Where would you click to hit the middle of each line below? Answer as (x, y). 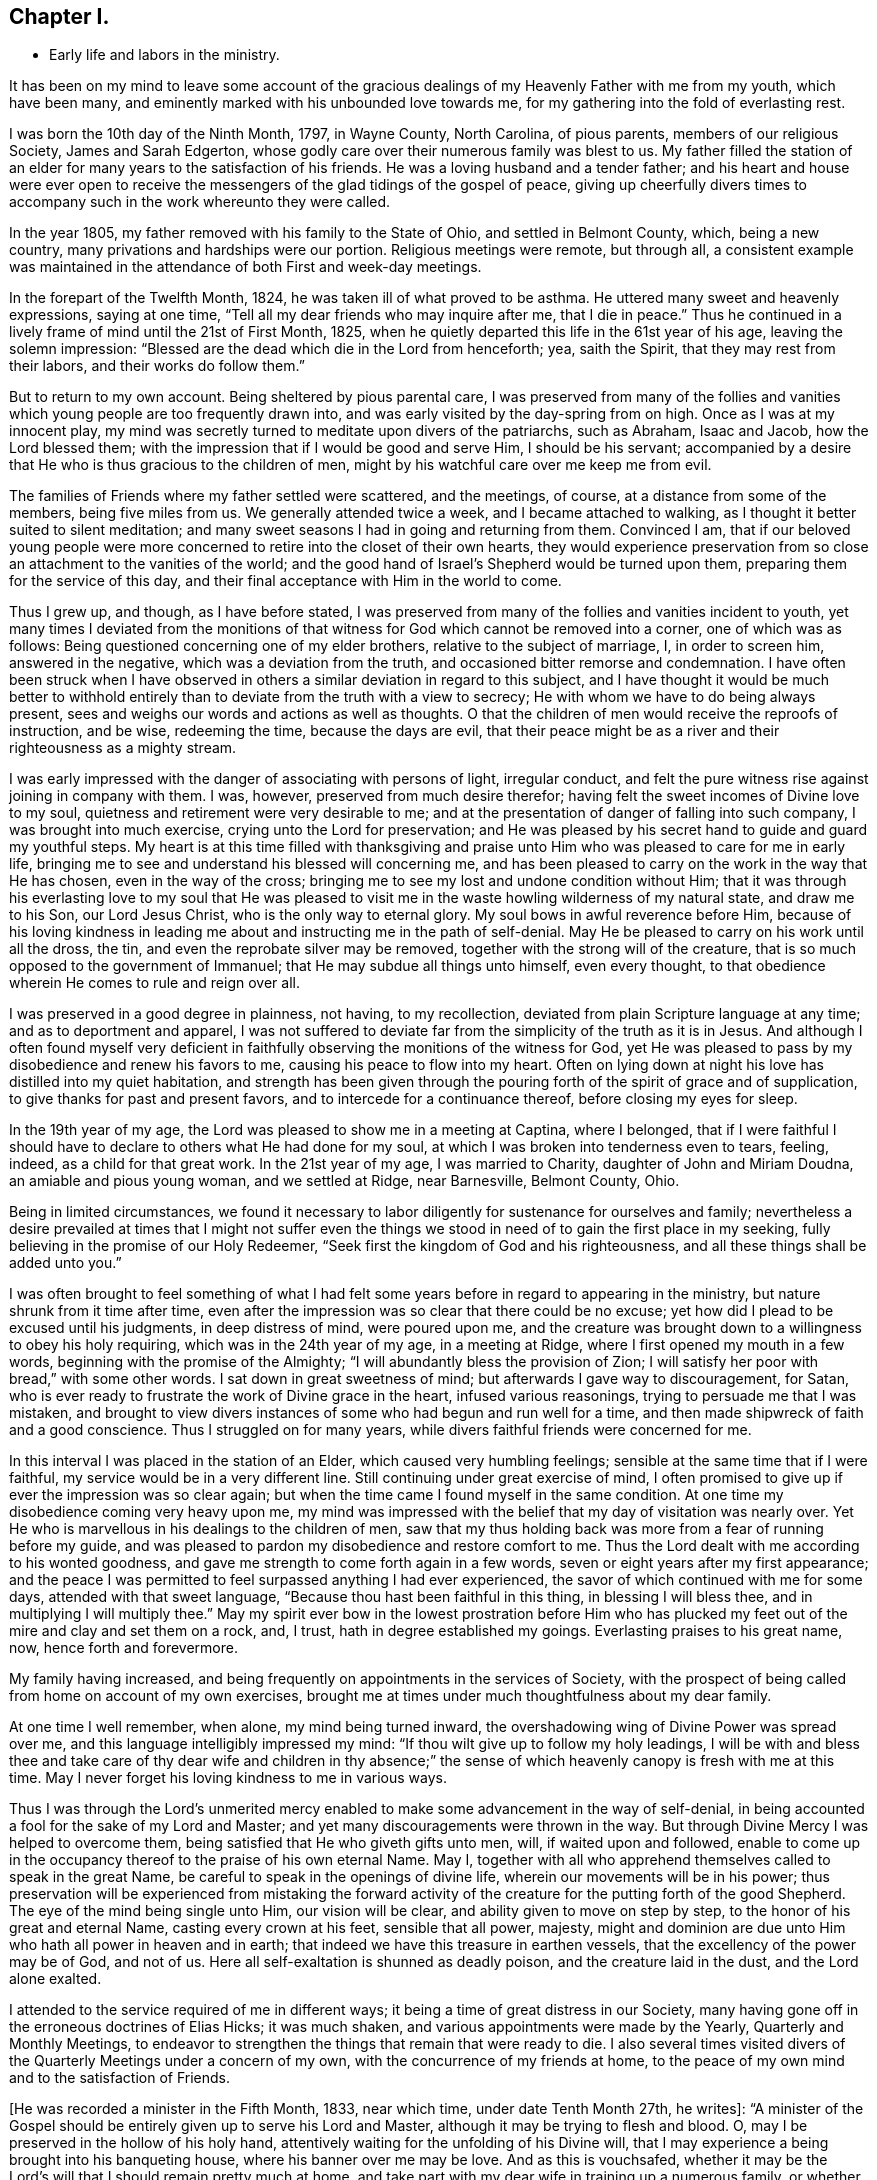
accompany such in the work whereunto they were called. (200, 202)
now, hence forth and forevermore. (123, 1648)
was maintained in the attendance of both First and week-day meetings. (245, 267)
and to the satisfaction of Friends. (119, 2078)
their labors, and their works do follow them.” (157, 366)
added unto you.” (65, 1263)
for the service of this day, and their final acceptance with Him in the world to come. (285, 581)
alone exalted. (55, 1979)
